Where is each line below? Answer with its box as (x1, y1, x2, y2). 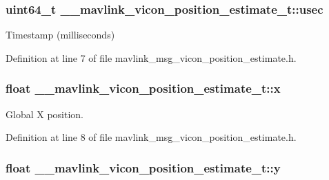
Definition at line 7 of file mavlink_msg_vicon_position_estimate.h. (6, 50, 297, 65)
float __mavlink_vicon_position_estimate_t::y (6, 159, 281, 176)
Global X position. (6, 106, 83, 121)
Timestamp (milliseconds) (6, 27, 115, 42)
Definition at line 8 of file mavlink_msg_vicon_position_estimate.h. (6, 130, 297, 144)
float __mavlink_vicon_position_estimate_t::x (6, 80, 281, 97)
